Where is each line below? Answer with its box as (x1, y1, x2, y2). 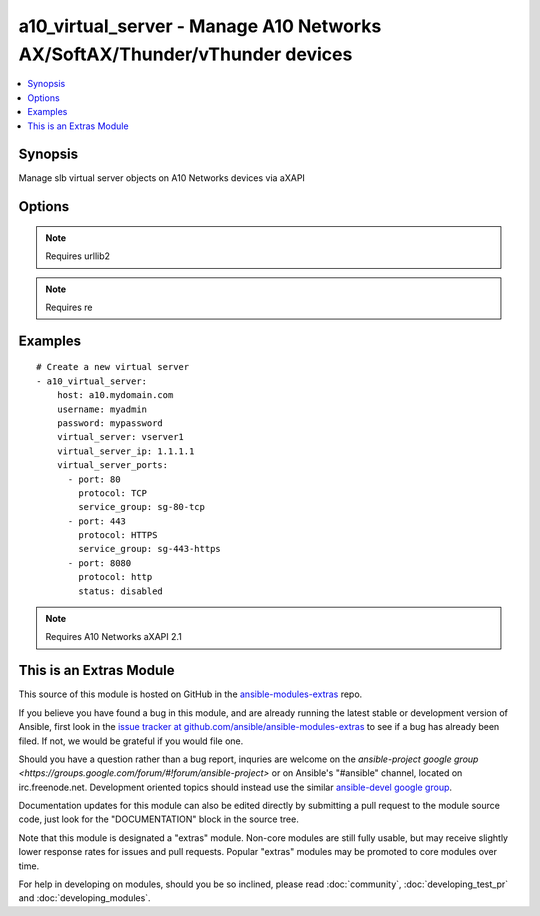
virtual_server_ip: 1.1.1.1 (56, 445, 195, 457)
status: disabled (78, 585, 164, 597)
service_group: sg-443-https (78, 543, 222, 555)
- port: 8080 (67, 557, 132, 569)
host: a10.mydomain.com (56, 390, 174, 401)
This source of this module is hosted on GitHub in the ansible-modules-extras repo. (18, 688, 363, 700)
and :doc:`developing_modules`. (18, 892, 151, 904)
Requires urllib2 (45, 250, 110, 262)
